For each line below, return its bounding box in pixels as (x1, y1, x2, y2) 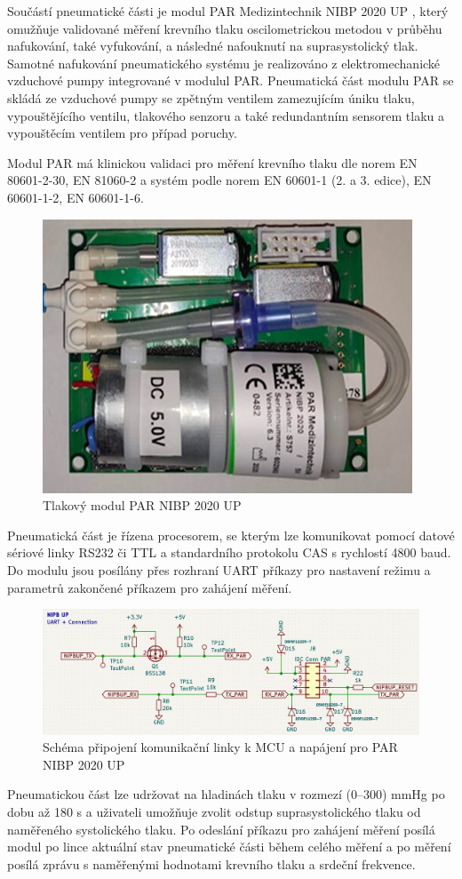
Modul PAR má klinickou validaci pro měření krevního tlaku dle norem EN (7, 153, 418, 172)
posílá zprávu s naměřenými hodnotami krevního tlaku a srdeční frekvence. (7, 854, 416, 873)
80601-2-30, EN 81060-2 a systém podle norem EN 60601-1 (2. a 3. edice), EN (7, 171, 432, 189)
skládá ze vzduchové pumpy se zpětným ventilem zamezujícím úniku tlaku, (7, 88, 415, 107)
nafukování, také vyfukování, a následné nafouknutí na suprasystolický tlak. (7, 36, 418, 55)
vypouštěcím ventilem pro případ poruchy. (7, 124, 237, 142)
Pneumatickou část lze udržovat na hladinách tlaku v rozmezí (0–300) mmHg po (7, 785, 445, 803)
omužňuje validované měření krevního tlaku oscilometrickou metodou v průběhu (7, 19, 442, 37)
